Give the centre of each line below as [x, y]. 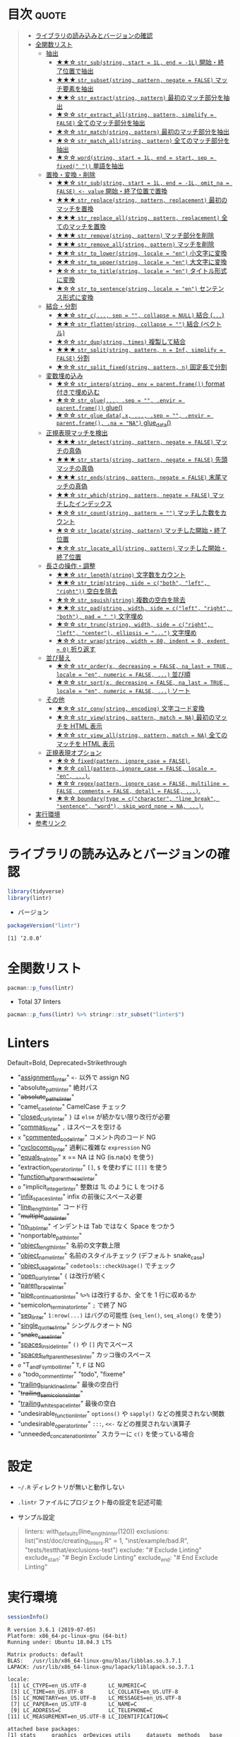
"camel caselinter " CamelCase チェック [72, 1108]
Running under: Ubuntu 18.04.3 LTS [60, 1642]
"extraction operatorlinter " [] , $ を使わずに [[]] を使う [92, 1168]
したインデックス [87, 503]
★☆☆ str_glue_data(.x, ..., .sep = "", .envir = [133, 415]
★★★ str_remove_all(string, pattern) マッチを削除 [135, 244]
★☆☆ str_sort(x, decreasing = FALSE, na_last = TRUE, [141, 682]
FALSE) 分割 [73, 358]
